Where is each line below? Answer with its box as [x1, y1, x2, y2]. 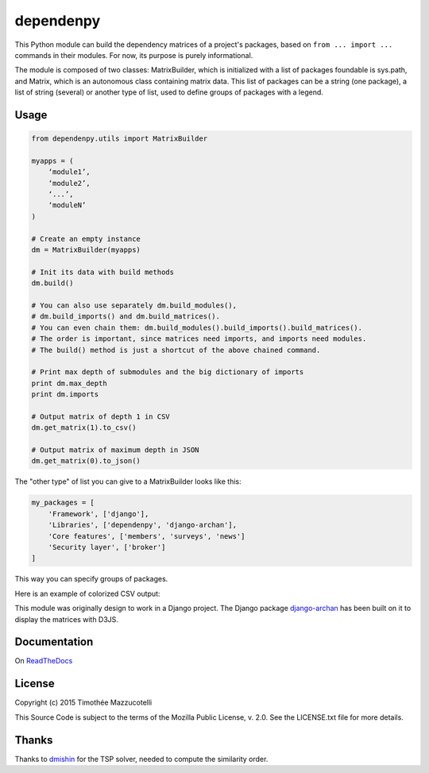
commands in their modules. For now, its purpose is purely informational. [14, 50, 253, 60]
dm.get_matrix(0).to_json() [31, 457, 141, 466]
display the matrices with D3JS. [14, 614, 119, 624]
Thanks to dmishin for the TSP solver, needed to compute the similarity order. [14, 754, 269, 763]
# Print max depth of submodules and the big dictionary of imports [31, 368, 304, 377]
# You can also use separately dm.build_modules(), [31, 300, 238, 310]
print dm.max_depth [31, 378, 107, 388]
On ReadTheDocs [14, 656, 73, 666]
